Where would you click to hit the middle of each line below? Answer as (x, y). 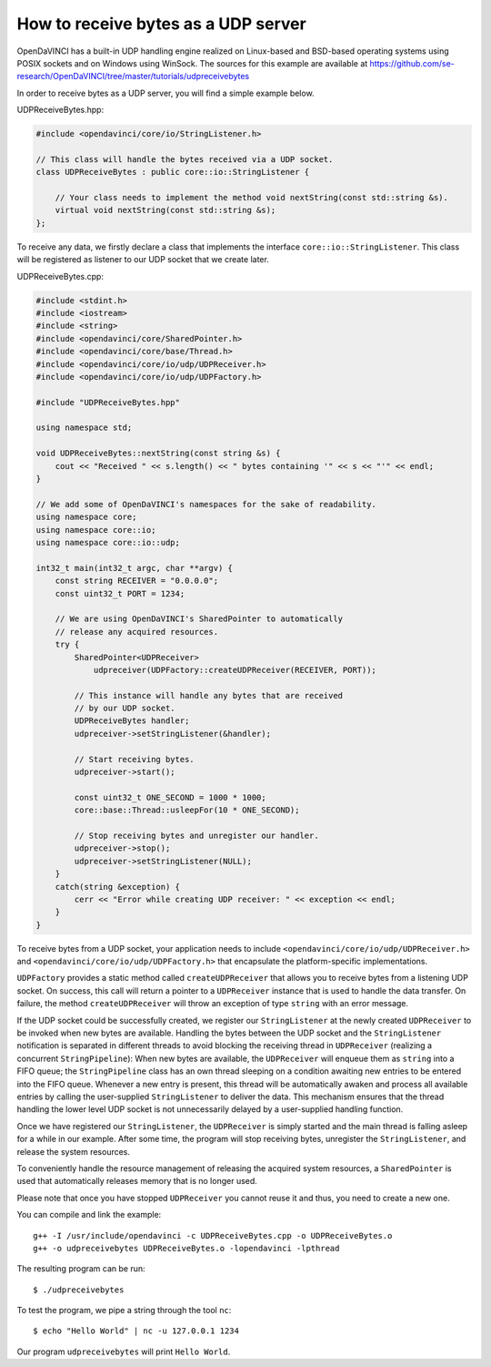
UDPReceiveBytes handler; (132, 721)
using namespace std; (84, 428)
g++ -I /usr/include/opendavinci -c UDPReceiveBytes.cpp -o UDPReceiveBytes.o (213, 1235)
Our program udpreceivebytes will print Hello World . (124, 1352)
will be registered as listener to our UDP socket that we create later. (143, 260)
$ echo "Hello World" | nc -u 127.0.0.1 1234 (136, 1331)
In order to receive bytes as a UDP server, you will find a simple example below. (165, 93)
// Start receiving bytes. (134, 759)
